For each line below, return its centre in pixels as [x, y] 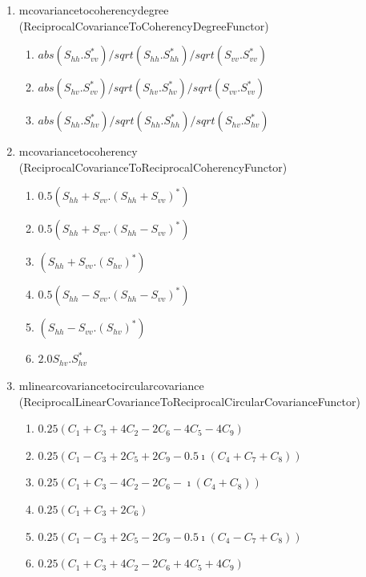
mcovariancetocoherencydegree [94, 10]
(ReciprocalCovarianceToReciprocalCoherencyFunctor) [153, 167]
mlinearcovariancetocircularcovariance [111, 385]
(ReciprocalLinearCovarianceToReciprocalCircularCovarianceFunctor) [189, 401]
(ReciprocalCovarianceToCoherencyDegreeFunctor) [144, 25]
